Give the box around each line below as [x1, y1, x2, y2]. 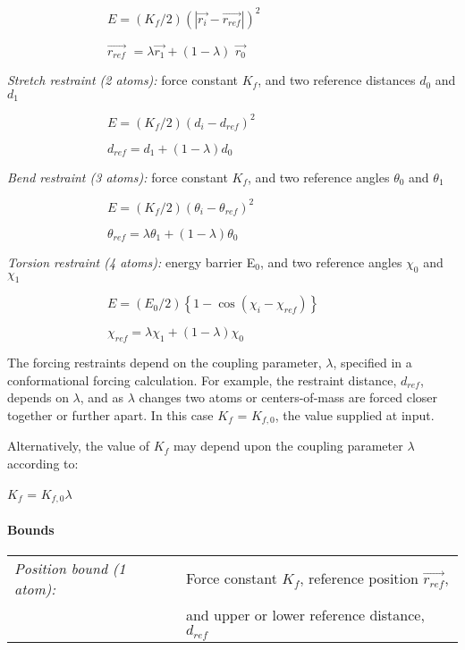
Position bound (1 [14, 557, 126, 578]
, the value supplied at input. [275, 405, 435, 424]
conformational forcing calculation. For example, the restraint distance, [7, 370, 397, 389]
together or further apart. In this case [7, 405, 214, 424]
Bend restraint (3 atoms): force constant [7, 167, 228, 186]
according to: [7, 453, 79, 472]
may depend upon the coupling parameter [173, 436, 403, 455]
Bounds [7, 519, 55, 538]
